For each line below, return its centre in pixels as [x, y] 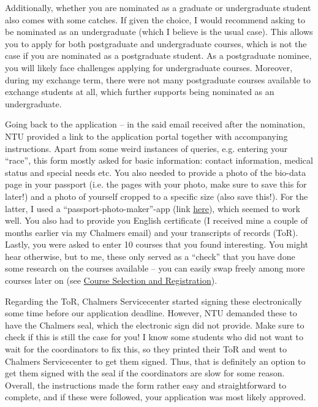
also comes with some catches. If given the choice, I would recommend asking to [155, 19]
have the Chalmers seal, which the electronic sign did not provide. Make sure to [155, 325]
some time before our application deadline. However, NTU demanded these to [151, 313]
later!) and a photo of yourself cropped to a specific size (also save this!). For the [157, 196]
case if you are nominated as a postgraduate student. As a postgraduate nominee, [158, 55]
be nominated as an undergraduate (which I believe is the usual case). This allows [159, 32]
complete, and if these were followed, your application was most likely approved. [156, 397]
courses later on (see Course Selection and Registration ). [111, 280]
